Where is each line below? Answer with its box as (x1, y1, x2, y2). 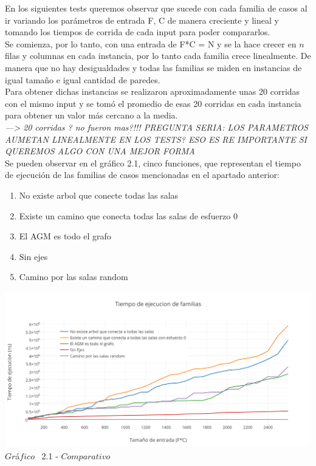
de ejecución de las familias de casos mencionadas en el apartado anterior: (5, 168, 280, 181)
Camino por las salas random (19, 270, 128, 283)
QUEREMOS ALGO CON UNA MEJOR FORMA (5, 145, 195, 157)
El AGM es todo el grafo (19, 230, 111, 242)
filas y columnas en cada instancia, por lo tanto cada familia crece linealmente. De (5, 49, 311, 62)
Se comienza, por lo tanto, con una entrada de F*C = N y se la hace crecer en (5, 37, 297, 50)
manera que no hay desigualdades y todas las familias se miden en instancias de (5, 61, 302, 74)
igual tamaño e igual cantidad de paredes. (5, 73, 160, 86)
